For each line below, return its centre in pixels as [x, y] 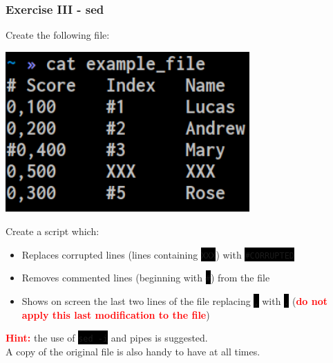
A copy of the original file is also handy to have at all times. [133, 351]
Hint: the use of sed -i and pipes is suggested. [107, 338]
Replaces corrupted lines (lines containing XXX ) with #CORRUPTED [158, 254]
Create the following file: [58, 35]
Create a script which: [53, 231]
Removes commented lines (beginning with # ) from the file [146, 278]
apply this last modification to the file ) [116, 314]
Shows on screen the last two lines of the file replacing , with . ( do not [175, 300]
